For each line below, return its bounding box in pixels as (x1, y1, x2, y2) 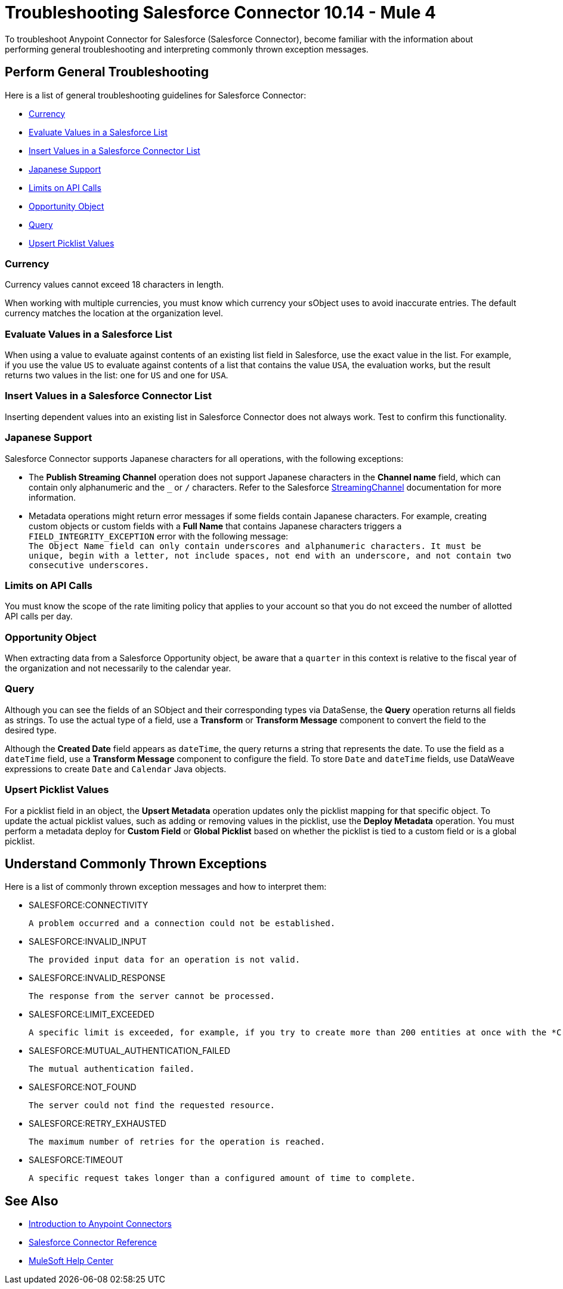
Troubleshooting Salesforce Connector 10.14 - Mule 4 (5, 2, 436, 23)
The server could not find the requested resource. (29, 1100, 276, 1111)
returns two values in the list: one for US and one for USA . (5, 370, 228, 381)
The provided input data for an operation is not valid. (29, 955, 301, 965)
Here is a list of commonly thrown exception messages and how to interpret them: (5, 881, 327, 892)
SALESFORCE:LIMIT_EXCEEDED (29, 1009, 154, 1020)
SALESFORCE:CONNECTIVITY (29, 900, 149, 911)
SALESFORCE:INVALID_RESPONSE (29, 973, 166, 983)
